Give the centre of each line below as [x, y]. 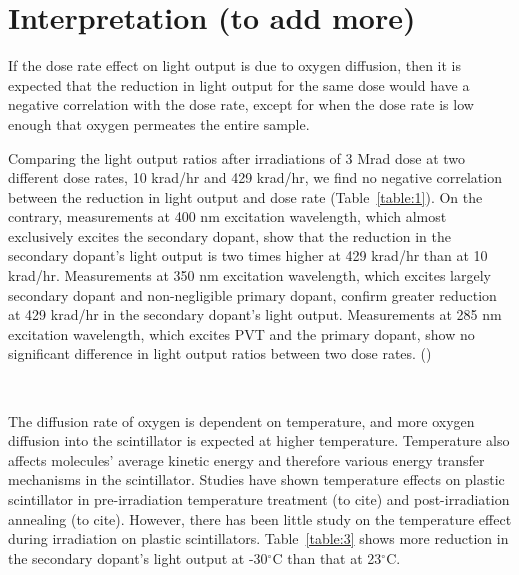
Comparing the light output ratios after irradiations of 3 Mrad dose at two [237, 157]
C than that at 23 [327, 557]
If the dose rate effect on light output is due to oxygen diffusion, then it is [234, 65]
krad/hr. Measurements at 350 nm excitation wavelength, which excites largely [249, 275]
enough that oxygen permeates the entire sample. [159, 123]
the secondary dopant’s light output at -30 [138, 557]
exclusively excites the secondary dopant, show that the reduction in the [229, 235]
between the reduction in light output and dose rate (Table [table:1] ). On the [245, 196]
